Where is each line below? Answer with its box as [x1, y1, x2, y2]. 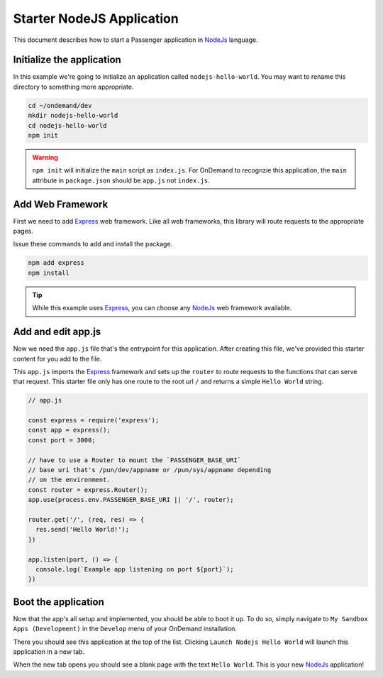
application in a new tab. [13, 647, 85, 656]
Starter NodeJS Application [13, 11, 179, 26]
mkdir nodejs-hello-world [28, 111, 118, 120]
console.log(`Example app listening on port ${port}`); [35, 565, 234, 573]
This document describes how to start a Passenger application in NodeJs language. [13, 35, 258, 44]
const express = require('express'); [28, 416, 160, 425]
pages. [13, 227, 33, 236]
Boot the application [13, 596, 104, 608]
